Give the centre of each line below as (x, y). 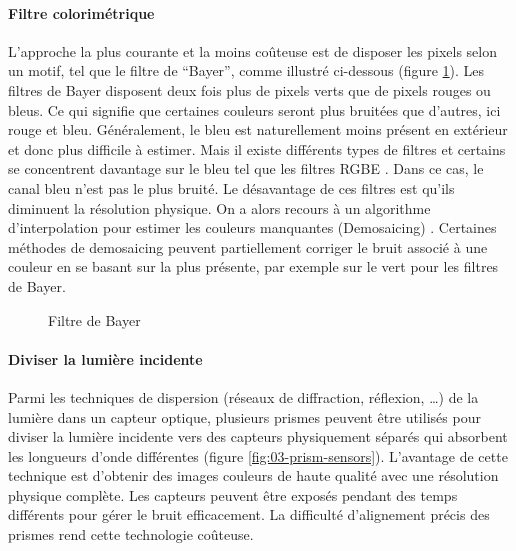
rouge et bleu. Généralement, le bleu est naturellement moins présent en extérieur (258, 129)
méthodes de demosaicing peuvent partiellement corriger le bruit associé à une (248, 246)
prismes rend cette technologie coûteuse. (131, 534)
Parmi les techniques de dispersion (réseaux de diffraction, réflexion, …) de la (243, 396)
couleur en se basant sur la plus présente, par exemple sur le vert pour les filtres (253, 266)
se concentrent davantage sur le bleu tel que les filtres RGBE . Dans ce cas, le (246, 168)
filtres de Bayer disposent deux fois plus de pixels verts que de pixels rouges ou (249, 89)
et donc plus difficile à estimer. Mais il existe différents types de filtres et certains (257, 148)
